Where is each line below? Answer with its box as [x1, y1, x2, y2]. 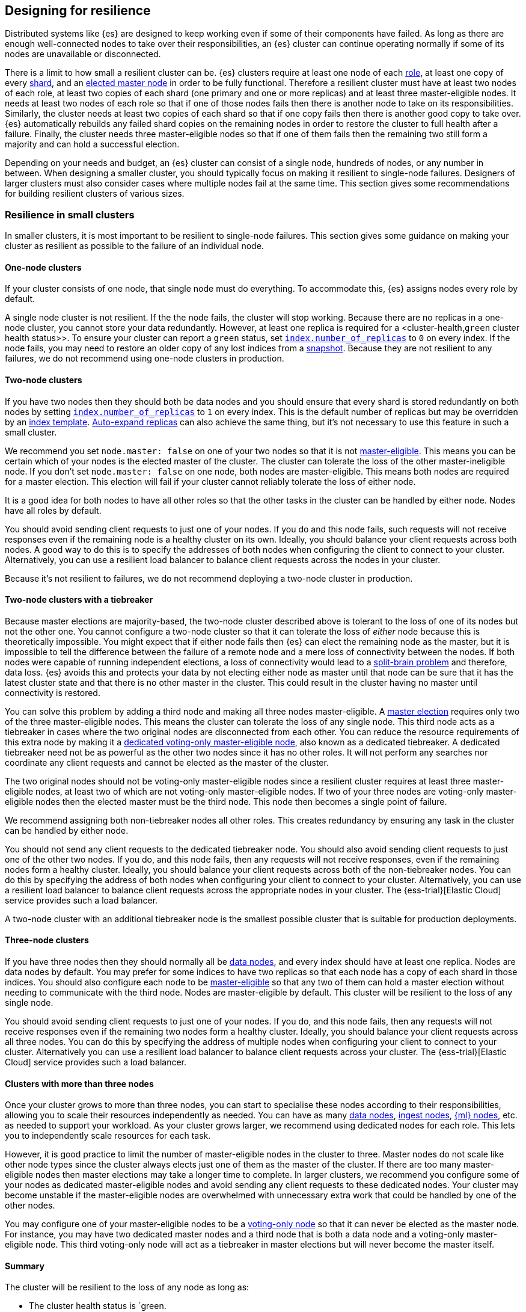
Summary [5, 1260, 44, 1271]
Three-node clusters [5, 935, 89, 946]
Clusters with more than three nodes [5, 1078, 154, 1089]
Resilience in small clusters [5, 208, 135, 221]
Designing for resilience [5, 3, 151, 18]
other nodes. [5, 1200, 55, 1211]
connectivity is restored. [5, 687, 100, 698]
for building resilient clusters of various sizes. [5, 188, 185, 199]
